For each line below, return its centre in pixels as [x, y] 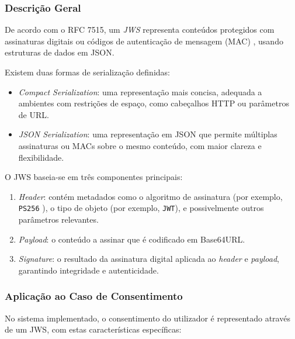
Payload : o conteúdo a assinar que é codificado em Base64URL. [132, 239]
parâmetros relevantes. [58, 219]
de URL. [34, 114]
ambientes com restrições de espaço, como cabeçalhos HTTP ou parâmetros [154, 103]
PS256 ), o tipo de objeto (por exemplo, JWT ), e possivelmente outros [141, 208]
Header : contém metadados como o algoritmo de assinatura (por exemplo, [150, 196]
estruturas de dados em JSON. [60, 52]
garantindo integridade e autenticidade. [88, 270]
